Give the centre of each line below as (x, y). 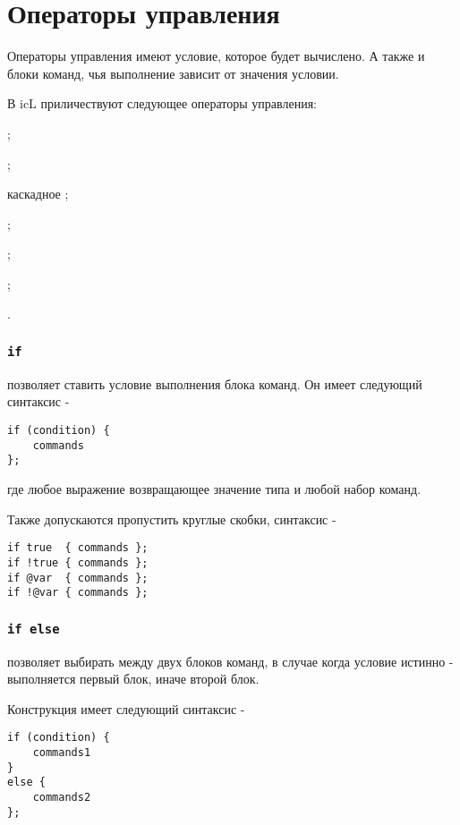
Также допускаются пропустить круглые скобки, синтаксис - (172, 519)
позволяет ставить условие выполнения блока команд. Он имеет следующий (215, 383)
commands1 (62, 753)
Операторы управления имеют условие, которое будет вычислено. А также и (216, 56)
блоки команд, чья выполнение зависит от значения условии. (173, 73)
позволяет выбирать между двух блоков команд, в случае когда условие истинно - (230, 661)
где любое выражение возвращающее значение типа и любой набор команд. (214, 489)
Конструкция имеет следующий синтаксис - (126, 708)
